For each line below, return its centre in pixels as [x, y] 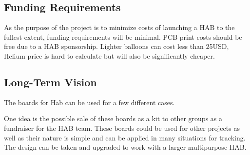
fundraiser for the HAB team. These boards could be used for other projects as [122, 128]
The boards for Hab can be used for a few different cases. [89, 102]
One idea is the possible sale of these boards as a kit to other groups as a [113, 118]
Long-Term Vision [50, 82]
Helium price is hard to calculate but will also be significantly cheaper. [109, 55]
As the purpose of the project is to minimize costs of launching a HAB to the [119, 27]
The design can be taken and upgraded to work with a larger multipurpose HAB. [125, 147]
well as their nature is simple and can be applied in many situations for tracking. [125, 137]
